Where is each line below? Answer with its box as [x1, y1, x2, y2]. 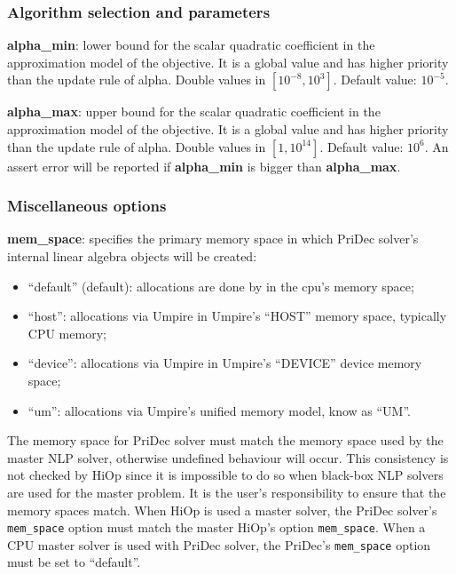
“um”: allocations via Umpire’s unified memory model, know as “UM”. [28, 401, 411, 419]
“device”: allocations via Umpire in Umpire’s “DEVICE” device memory [28, 354, 422, 372]
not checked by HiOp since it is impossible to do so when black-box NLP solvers [7, 466, 444, 484]
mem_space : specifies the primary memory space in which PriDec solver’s [7, 229, 419, 248]
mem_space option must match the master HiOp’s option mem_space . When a [7, 518, 426, 537]
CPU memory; [28, 323, 106, 342]
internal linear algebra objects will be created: [7, 247, 257, 265]
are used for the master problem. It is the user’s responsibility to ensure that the [7, 482, 446, 501]
